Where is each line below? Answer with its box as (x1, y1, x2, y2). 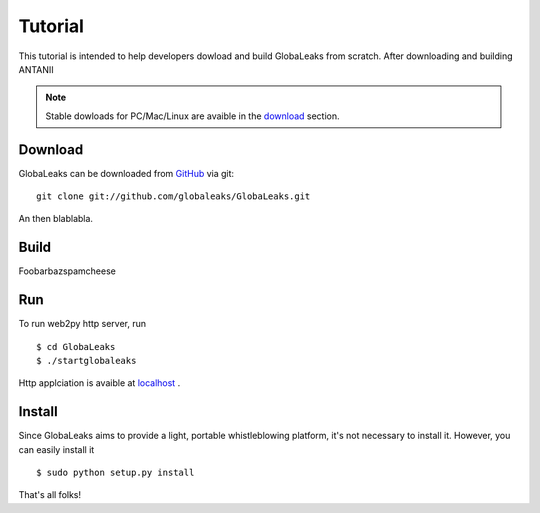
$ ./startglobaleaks (36, 355, 137, 366)
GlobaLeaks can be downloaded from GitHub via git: (18, 167, 235, 179)
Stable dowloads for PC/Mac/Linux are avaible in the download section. (45, 110, 340, 122)
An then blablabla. (18, 213, 94, 225)
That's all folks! (18, 489, 82, 501)
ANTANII (18, 63, 54, 75)
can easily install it (18, 443, 95, 455)
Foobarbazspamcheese (18, 265, 117, 277)
